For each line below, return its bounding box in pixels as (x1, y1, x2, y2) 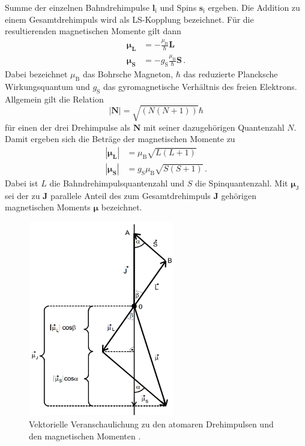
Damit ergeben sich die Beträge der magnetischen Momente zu (5, 132, 235, 145)
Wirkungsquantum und (5, 80, 90, 92)
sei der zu (5, 189, 40, 201)
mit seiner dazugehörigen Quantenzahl (143, 120, 285, 133)
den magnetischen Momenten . (29, 429, 141, 442)
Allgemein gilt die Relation (5, 92, 104, 105)
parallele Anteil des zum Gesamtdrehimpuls (50, 189, 211, 201)
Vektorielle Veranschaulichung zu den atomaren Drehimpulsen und (29, 417, 274, 430)
